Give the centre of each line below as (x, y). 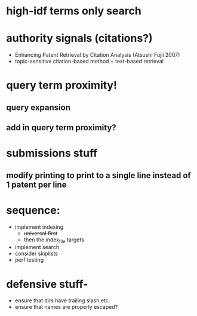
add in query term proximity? (61, 128)
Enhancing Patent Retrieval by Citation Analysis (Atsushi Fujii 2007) (97, 55)
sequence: (33, 210)
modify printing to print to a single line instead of (98, 175)
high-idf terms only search (74, 11)
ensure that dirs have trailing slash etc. (62, 300)
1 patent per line (36, 184)
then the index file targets (54, 240)
